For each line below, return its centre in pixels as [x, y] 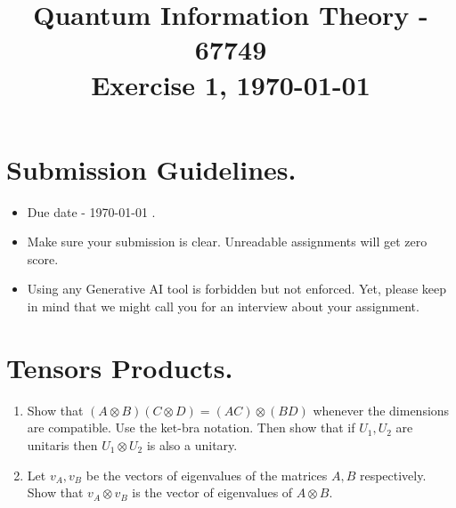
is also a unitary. [192, 444]
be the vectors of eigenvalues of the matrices [207, 475]
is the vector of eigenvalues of [212, 492]
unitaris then [62, 444]
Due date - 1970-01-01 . [91, 211]
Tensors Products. [120, 367]
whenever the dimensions [381, 410]
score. [43, 258]
